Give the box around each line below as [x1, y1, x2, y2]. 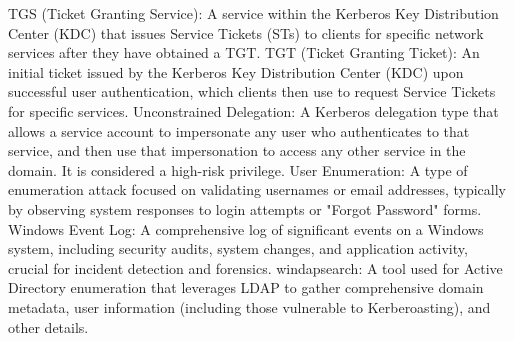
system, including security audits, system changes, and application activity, [8, 238, 468, 259]
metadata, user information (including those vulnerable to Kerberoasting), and [8, 296, 491, 317]
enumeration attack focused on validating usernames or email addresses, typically [8, 179, 506, 200]
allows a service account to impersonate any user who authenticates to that [8, 120, 470, 141]
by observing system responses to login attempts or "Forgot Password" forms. [8, 198, 482, 219]
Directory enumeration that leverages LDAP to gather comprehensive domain [8, 277, 484, 298]
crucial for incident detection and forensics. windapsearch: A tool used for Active [8, 257, 503, 278]
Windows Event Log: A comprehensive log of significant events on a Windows [8, 218, 484, 239]
